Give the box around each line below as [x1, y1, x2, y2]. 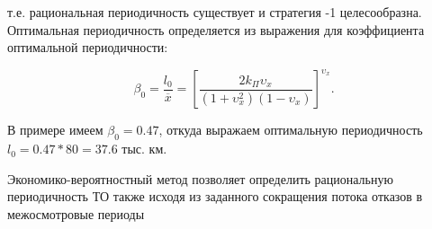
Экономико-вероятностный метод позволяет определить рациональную [7, 169, 393, 188]
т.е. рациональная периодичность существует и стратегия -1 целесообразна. [7, 3, 422, 21]
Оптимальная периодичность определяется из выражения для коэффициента [7, 20, 425, 39]
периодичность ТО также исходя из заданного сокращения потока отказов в [7, 187, 423, 206]
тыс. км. [121, 139, 167, 158]
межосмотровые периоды [7, 204, 145, 223]
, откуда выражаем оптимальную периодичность [158, 120, 423, 139]
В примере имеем [7, 120, 103, 139]
